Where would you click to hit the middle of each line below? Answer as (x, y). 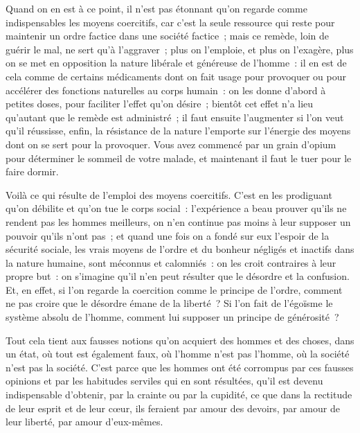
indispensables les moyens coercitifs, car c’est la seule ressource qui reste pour (170, 22)
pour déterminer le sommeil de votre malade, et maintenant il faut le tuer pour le (179, 158)
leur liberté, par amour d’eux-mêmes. (84, 422)
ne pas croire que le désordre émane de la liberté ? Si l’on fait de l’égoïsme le (169, 303)
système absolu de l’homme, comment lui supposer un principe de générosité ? (172, 317)
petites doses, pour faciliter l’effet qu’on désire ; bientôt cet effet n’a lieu (160, 104)
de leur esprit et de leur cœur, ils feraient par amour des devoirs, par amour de (173, 408)
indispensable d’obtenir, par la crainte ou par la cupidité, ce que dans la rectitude (179, 395)
